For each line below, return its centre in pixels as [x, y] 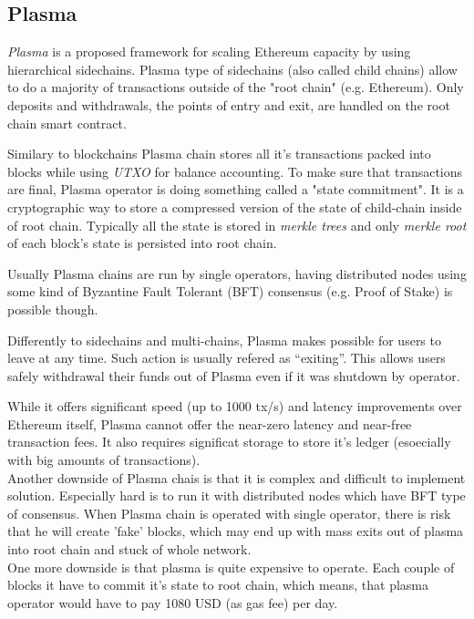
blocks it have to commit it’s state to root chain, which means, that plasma [218, 585]
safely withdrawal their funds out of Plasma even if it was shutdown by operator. [234, 375]
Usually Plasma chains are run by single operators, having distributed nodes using [237, 273]
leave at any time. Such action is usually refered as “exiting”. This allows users [227, 358]
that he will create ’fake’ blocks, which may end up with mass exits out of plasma [236, 531]
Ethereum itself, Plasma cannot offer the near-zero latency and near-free [210, 423]
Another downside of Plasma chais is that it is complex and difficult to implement [237, 477]
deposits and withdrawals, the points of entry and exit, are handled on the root [229, 104]
